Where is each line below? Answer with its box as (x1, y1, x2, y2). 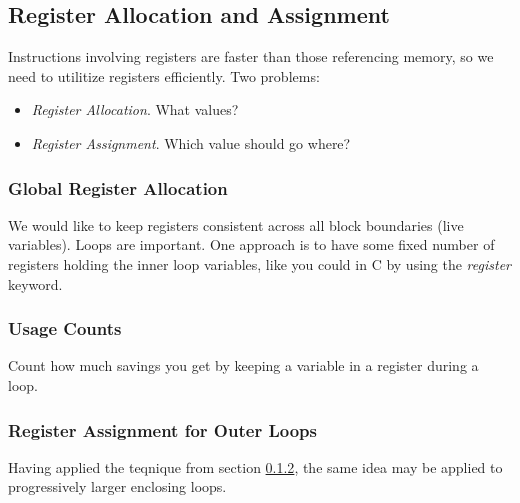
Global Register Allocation (8, 175, 228, 200)
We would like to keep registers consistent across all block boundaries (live (8, 214, 464, 235)
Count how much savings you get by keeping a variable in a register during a (8, 355, 479, 376)
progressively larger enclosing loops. (8, 476, 227, 497)
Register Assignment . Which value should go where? (31, 132, 351, 153)
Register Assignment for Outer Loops (8, 417, 317, 442)
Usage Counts (8, 316, 122, 341)
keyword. (8, 273, 63, 294)
